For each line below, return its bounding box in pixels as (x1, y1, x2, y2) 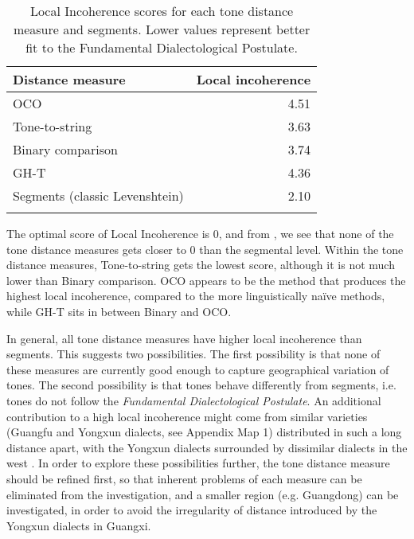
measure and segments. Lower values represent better (13, 20, 310, 38)
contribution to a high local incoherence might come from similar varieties (6, 408, 368, 424)
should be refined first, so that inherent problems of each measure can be (6, 470, 362, 486)
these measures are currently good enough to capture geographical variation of (6, 361, 389, 377)
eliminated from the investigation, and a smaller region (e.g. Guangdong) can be (6, 486, 399, 502)
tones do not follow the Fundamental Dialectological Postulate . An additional (6, 392, 381, 408)
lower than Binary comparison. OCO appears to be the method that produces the (6, 271, 406, 288)
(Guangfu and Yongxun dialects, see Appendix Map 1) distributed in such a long (6, 424, 402, 440)
